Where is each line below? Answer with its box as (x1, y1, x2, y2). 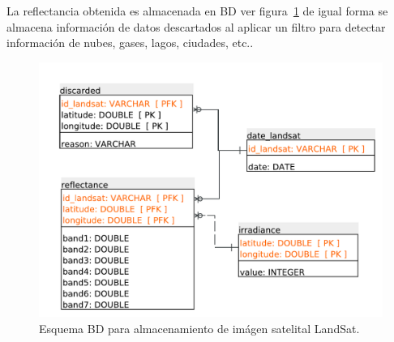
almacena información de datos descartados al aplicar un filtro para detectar (6, 18, 386, 35)
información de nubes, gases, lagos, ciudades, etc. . (6, 34, 254, 51)
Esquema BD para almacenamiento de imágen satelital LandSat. (39, 320, 360, 337)
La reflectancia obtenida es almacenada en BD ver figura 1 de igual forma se (6, 2, 388, 19)
